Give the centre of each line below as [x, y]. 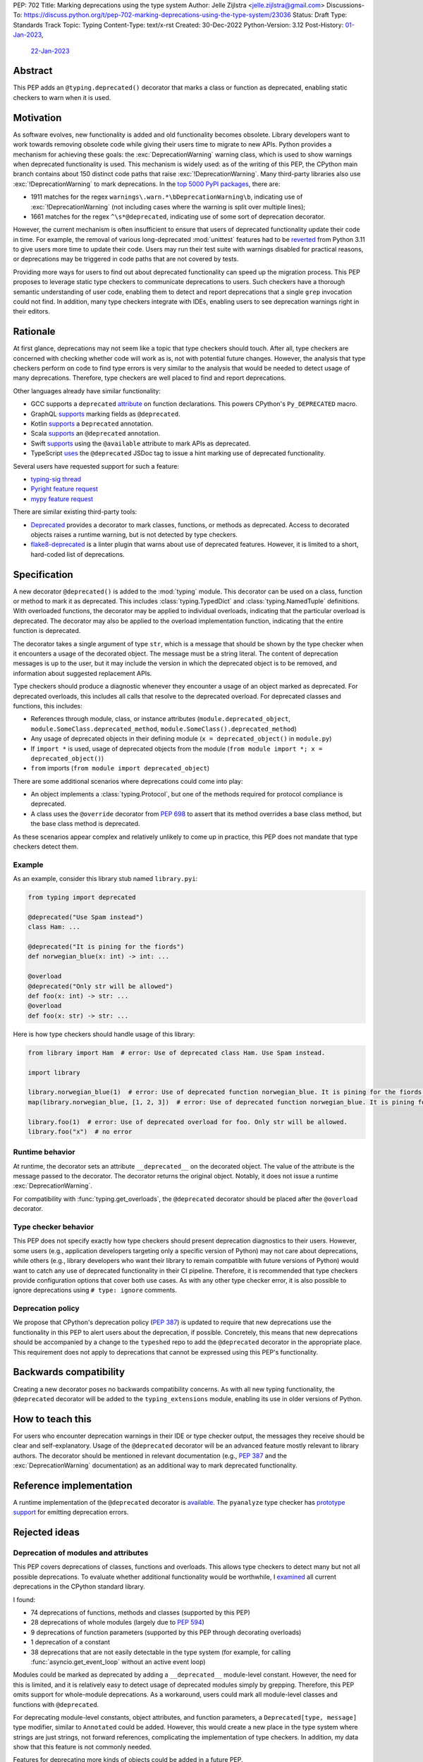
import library [54, 1072]
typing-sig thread [56, 479]
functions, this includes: [48, 706]
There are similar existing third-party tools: [75, 512]
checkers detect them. [46, 846]
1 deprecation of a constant [70, 1642]
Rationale [34, 332]
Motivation [37, 117]
